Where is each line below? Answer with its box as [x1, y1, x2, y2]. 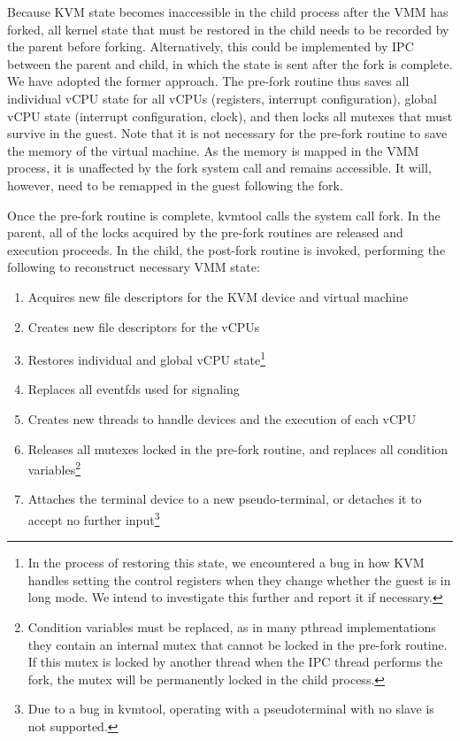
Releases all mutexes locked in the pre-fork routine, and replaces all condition [27, 439, 448, 458]
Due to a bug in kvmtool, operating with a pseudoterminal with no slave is [27, 699, 434, 718]
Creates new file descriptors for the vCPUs [27, 317, 260, 336]
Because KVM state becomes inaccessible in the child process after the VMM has [7, 3, 448, 20]
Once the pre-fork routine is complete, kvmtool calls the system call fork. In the [7, 205, 441, 224]
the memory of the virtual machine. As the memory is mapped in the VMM [7, 141, 419, 159]
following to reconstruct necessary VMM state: [7, 258, 260, 276]
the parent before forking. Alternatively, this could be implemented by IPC [7, 37, 414, 56]
